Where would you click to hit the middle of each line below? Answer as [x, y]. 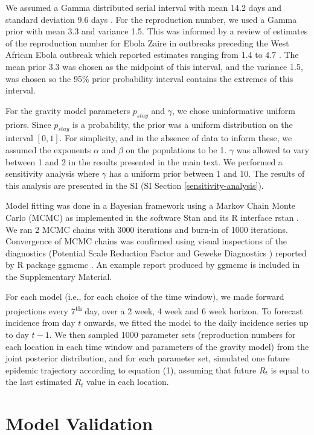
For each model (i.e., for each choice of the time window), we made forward [145, 297]
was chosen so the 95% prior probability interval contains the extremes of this [149, 78]
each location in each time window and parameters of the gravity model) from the [157, 346]
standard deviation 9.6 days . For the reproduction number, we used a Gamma [151, 19]
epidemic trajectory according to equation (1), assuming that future [131, 370]
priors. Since [28, 124]
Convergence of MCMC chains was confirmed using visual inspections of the [146, 241]
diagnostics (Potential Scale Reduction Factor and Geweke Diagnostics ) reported [156, 252]
